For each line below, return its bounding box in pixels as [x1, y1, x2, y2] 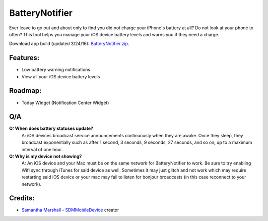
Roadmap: [9, 87, 42, 95]
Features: [9, 54, 40, 62]
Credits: [9, 194, 35, 203]
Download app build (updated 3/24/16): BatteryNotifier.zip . [9, 41, 129, 47]
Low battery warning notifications [21, 67, 90, 73]
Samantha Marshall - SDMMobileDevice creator [21, 207, 119, 213]
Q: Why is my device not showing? [9, 154, 82, 159]
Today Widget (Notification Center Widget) [21, 100, 109, 106]
